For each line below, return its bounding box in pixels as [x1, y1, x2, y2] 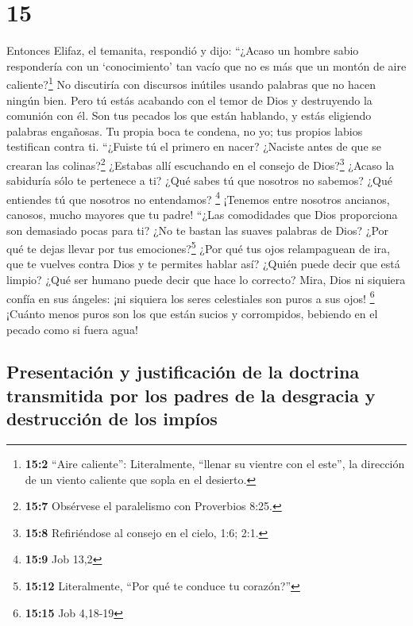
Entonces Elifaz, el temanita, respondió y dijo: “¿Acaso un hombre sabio [6, 42, 359, 59]
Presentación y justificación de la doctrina [6, 359, 360, 384]
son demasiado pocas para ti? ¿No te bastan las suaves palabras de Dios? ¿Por [6, 221, 389, 238]
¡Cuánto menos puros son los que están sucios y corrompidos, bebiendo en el [6, 305, 378, 321]
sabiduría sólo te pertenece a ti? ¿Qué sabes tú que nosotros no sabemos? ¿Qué [6, 172, 393, 189]
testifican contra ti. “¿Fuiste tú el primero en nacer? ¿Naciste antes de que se [6, 138, 381, 155]
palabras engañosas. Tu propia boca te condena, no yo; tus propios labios [6, 122, 363, 139]
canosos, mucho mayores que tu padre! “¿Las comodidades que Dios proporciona [6, 206, 398, 223]
